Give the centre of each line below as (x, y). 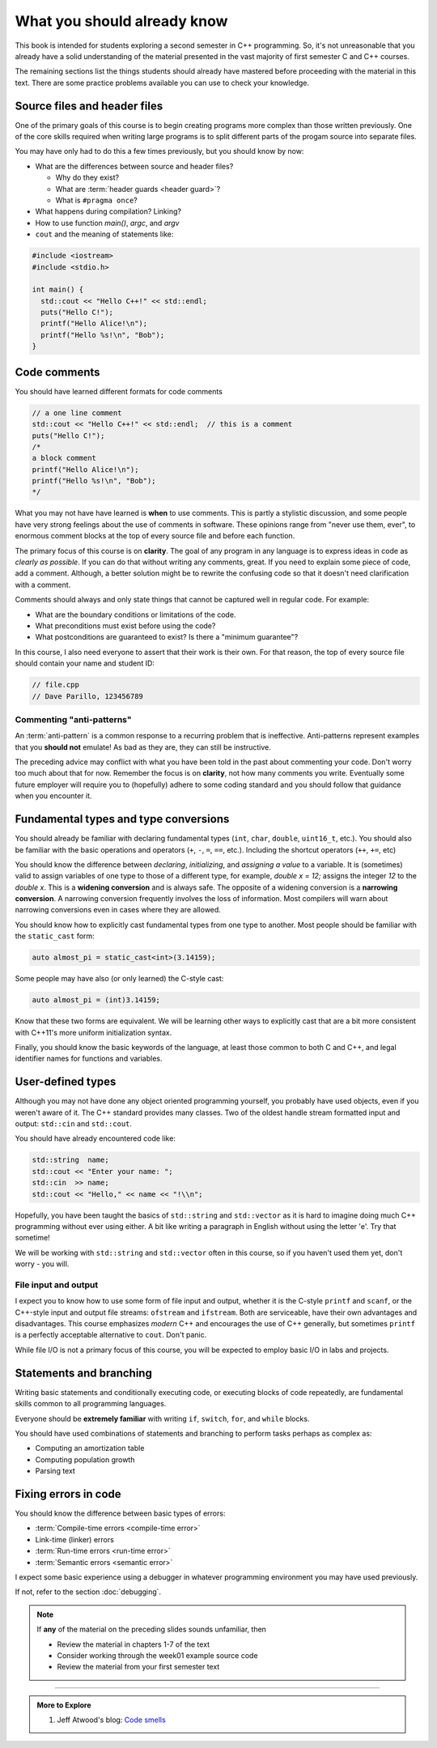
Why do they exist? (87, 177)
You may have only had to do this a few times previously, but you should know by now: (159, 151)
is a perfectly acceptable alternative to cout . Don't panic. (111, 1335)
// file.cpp (56, 685)
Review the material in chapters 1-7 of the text (134, 1644)
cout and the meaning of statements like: (104, 234)
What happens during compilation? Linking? (108, 211)
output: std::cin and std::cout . (74, 1124)
